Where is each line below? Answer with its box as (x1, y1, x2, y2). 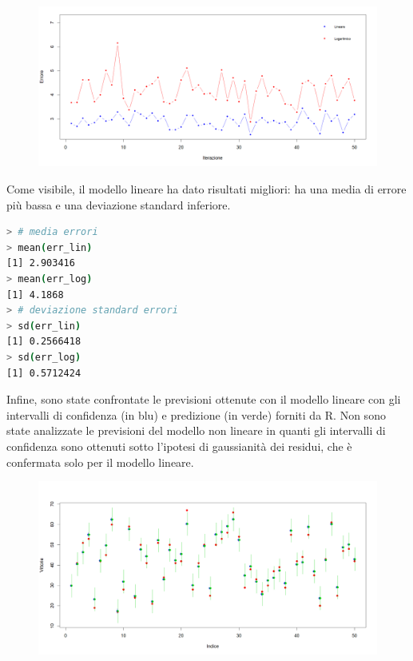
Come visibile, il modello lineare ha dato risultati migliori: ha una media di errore (6, 181, 407, 197)
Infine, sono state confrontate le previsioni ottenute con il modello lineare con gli (6, 391, 401, 408)
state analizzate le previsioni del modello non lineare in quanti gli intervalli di (6, 422, 386, 439)
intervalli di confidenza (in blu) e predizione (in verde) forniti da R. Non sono (6, 406, 386, 423)
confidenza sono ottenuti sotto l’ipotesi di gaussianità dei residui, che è (6, 437, 352, 454)
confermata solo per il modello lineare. (6, 453, 194, 470)
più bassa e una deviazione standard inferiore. (6, 196, 231, 213)
